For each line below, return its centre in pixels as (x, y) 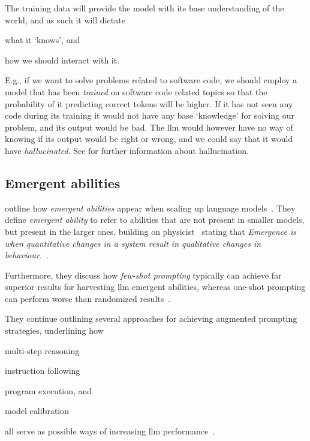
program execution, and (49, 390)
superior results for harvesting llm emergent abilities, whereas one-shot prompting (155, 287)
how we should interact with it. (62, 60)
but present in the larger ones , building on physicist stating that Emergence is (151, 231)
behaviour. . (27, 255)
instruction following (43, 371)
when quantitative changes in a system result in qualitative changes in (133, 243)
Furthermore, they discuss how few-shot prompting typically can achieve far (143, 275)
